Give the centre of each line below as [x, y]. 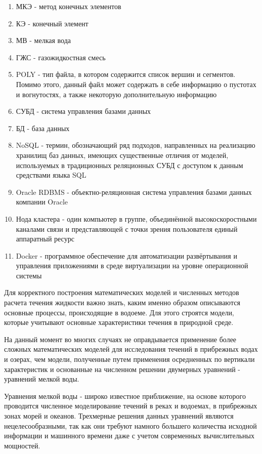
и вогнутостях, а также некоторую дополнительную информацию [116, 94]
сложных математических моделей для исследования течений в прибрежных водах [131, 349]
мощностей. [22, 445]
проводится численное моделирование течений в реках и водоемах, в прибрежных [131, 406]
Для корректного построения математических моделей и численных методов [122, 292]
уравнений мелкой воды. [42, 379]
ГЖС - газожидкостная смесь [61, 57]
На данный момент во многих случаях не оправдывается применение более [120, 339]
